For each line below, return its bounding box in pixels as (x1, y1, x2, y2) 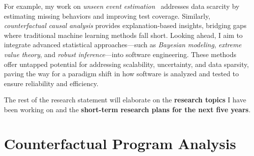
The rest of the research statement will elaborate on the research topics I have (4, 94, 246, 105)
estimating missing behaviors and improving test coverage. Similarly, (4, 10, 210, 21)
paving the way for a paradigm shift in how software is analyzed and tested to (4, 68, 239, 79)
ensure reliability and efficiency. (4, 78, 99, 88)
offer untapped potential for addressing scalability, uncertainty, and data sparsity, (4, 59, 249, 69)
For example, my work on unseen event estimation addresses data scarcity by (4, 1, 240, 11)
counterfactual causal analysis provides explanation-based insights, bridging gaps (4, 20, 247, 31)
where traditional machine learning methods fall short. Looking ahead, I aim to (4, 30, 243, 40)
